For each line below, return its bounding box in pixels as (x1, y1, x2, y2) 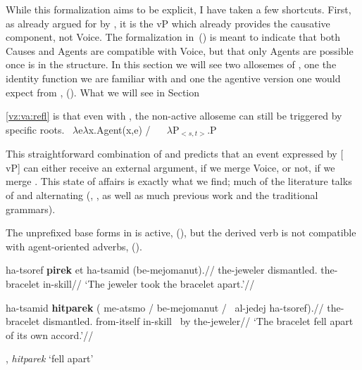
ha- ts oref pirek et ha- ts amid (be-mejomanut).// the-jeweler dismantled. (6, 262, 318, 277)
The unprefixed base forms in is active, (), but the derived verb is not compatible (6, 225, 356, 240)
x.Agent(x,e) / (88, 122, 151, 136)
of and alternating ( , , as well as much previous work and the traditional (6, 187, 318, 202)
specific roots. (6, 122, 65, 136)
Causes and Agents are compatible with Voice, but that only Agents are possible (6, 43, 354, 58)
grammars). (6, 201, 56, 216)
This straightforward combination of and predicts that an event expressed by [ (6, 146, 344, 161)
